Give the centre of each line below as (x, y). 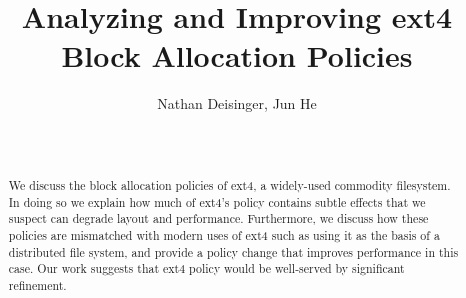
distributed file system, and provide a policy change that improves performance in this (233, 251)
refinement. (37, 284)
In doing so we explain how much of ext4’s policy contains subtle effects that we (217, 201)
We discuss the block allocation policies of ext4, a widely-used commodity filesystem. (229, 184)
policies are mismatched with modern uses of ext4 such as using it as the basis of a (224, 234)
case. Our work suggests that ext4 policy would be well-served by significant (206, 268)
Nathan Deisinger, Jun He (237, 103)
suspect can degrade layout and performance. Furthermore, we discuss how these (218, 218)
